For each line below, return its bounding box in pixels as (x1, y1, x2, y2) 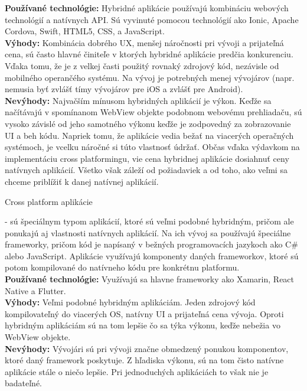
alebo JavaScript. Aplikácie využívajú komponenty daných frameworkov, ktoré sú (5, 249, 299, 262)
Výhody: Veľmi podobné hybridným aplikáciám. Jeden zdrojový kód (5, 296, 256, 308)
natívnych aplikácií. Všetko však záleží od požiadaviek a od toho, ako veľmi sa (5, 164, 288, 176)
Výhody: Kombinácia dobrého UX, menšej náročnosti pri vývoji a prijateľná (5, 36, 284, 48)
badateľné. (5, 377, 43, 389)
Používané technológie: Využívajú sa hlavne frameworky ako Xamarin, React (5, 273, 295, 285)
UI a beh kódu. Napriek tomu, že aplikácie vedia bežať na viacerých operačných (5, 129, 294, 141)
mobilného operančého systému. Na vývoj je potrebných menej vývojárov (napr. (5, 71, 295, 83)
